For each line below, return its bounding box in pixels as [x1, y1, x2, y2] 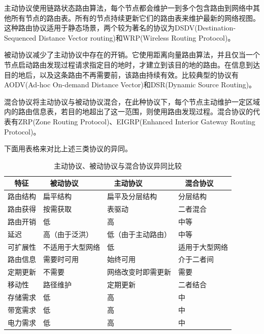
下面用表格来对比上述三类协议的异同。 [4, 143, 132, 154]
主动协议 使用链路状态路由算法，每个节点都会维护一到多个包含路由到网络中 [4, 3, 253, 13]
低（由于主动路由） [107, 228, 171, 239]
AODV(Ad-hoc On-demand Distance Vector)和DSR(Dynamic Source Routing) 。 [4, 79, 256, 90]
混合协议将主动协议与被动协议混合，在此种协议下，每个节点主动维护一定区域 [4, 96, 260, 107]
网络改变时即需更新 [107, 266, 171, 277]
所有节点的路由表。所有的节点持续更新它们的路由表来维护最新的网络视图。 [11, 12, 260, 23]
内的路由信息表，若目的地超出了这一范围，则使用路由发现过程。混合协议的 [4, 106, 253, 117]
